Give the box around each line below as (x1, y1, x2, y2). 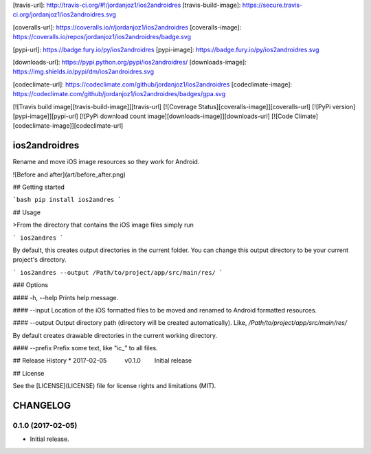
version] (332, 102, 356, 111)
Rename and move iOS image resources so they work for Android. (12, 158, 200, 166)
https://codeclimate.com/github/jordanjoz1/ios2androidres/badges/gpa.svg (12, 90, 226, 98)
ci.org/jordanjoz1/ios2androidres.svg (12, 10, 117, 19)
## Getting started (12, 183, 65, 191)
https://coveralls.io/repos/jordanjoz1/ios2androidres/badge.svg (12, 33, 192, 41)
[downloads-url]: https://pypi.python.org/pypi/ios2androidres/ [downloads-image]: (12, 58, 247, 66)
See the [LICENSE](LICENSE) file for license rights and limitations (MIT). (12, 382, 216, 390)
